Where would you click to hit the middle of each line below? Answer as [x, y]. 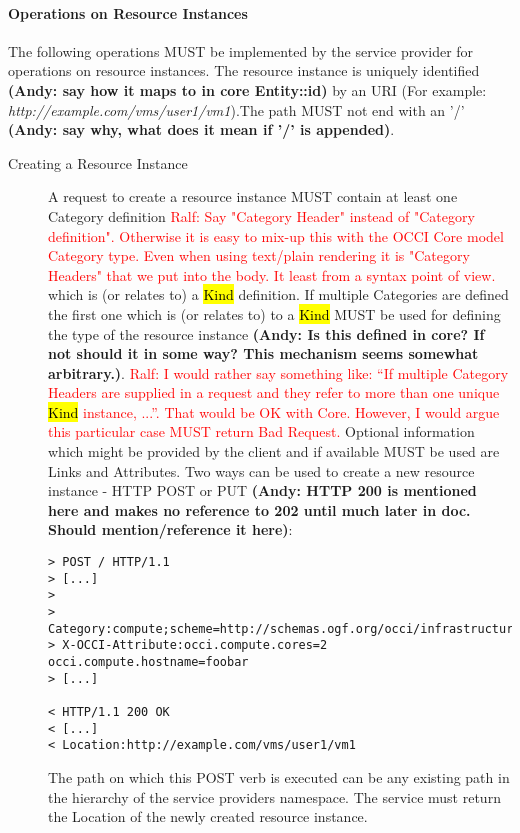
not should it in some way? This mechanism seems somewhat [263, 353]
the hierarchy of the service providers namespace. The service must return [274, 796]
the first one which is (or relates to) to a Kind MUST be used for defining [274, 313]
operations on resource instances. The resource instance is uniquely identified [244, 70]
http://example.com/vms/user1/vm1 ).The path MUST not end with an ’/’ [236, 109]
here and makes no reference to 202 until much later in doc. [259, 509]
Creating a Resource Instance [98, 162]
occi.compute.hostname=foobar [148, 661]
